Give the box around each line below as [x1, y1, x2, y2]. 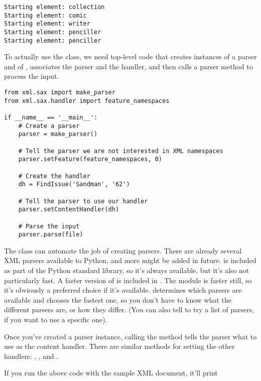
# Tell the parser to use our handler [18, 197, 148, 205]
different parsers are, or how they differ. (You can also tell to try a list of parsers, [4, 304, 254, 315]
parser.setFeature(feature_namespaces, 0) [18, 156, 162, 163]
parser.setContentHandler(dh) [18, 206, 119, 213]
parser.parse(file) [18, 231, 83, 238]
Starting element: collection [4, 4, 105, 11]
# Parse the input [18, 222, 80, 230]
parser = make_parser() [18, 131, 98, 138]
